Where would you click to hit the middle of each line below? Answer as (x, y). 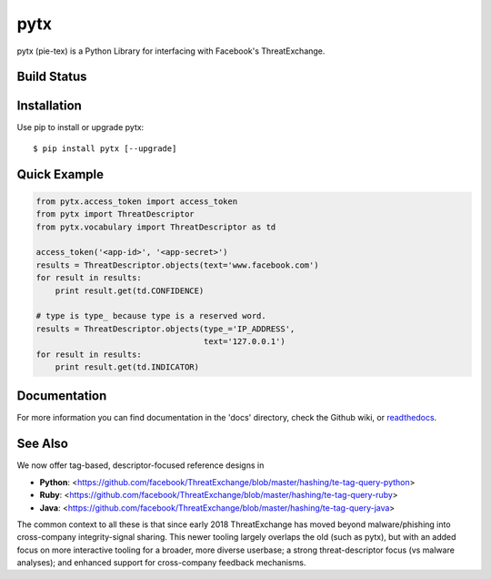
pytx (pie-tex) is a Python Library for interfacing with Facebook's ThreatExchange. (171, 51)
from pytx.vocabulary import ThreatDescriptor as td (156, 227)
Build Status (52, 77)
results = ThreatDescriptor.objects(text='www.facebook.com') (177, 265)
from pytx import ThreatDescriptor (115, 214)
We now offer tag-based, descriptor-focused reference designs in (140, 465)
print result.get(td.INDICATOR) (127, 367)
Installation (49, 106)
